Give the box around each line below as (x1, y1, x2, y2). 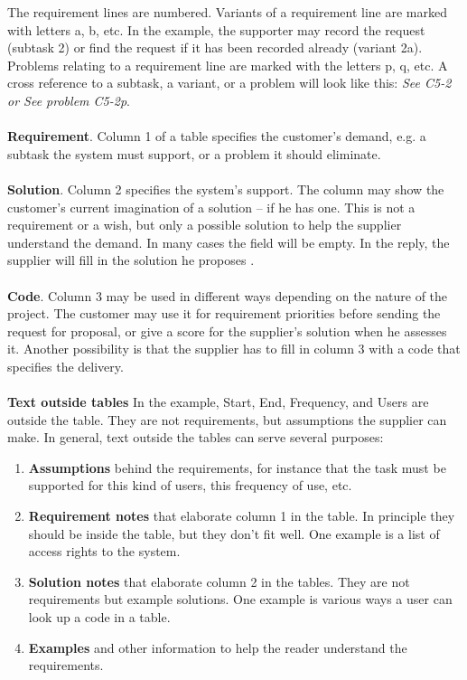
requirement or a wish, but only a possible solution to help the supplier (7, 215, 402, 234)
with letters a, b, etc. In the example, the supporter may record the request (7, 20, 425, 39)
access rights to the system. (28, 542, 181, 561)
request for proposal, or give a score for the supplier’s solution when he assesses (7, 321, 447, 340)
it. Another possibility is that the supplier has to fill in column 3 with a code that (7, 339, 461, 358)
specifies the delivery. (7, 356, 124, 375)
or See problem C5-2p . (7, 90, 130, 109)
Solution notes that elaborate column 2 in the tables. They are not (28, 571, 410, 590)
